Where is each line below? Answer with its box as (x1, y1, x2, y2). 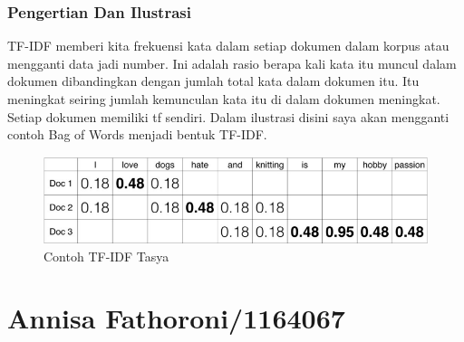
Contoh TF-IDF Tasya (43, 246, 169, 265)
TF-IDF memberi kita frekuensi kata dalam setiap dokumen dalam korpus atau (7, 36, 449, 55)
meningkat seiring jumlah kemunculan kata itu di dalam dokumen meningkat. (7, 90, 440, 108)
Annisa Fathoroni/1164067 (7, 299, 345, 337)
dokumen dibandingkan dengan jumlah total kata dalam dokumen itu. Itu (7, 71, 420, 90)
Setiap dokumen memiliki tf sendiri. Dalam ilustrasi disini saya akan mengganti (7, 107, 449, 126)
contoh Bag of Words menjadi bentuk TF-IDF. (7, 125, 267, 144)
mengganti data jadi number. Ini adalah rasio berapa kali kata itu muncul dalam (7, 53, 457, 72)
